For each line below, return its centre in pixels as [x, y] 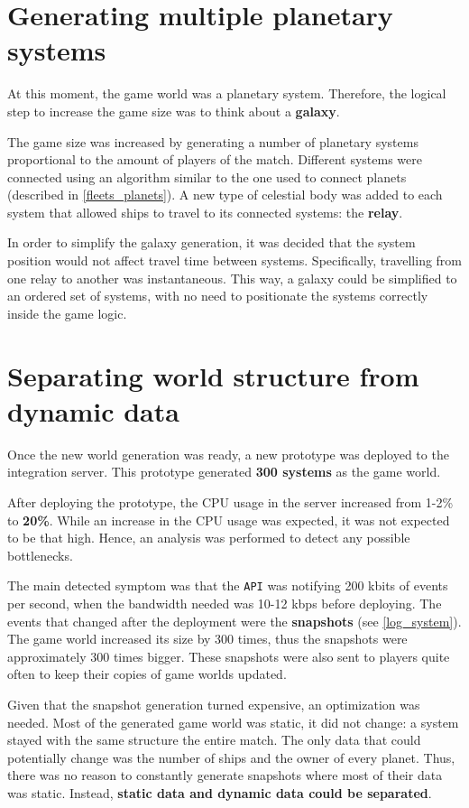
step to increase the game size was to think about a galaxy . [174, 111]
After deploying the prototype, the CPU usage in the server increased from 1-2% [230, 502]
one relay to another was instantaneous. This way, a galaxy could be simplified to [232, 278]
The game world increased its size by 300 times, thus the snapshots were [207, 639]
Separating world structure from [213, 375]
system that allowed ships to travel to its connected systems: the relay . [205, 212]
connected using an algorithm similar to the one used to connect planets [207, 176]
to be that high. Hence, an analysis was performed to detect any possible [209, 538]
